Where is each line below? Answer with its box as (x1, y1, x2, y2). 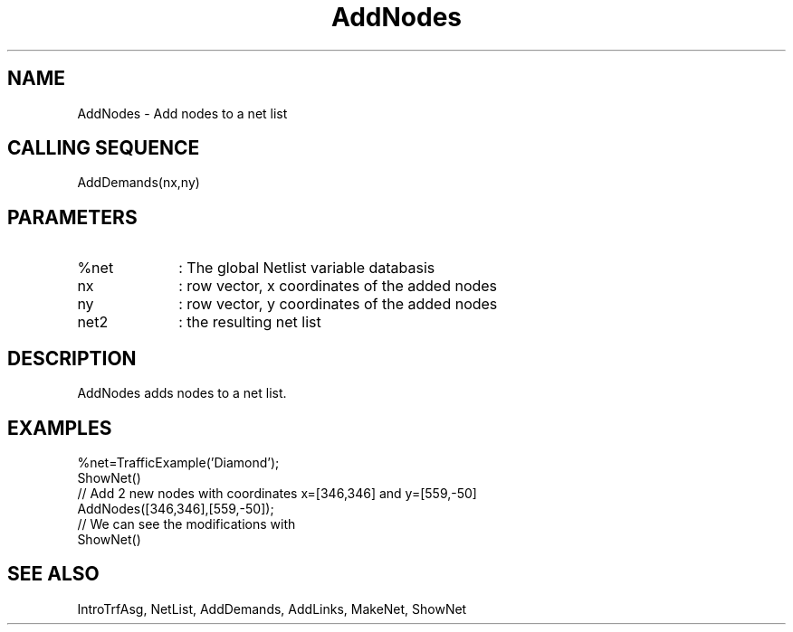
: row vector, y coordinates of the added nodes (178, 295, 498, 314)
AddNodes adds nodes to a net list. (77, 385, 287, 401)
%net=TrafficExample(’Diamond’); (77, 454, 280, 470)
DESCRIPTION (7, 346, 137, 370)
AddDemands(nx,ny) (77, 175, 200, 191)
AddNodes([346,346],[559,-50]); (77, 500, 274, 516)
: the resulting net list (178, 313, 321, 332)
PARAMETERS (7, 205, 138, 229)
